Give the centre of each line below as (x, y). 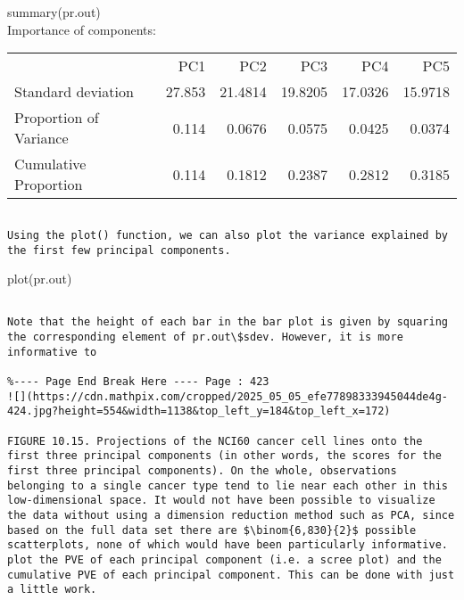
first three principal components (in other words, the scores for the (224, 456)
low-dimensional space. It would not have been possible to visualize (221, 501)
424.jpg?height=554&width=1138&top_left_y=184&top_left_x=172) (199, 411)
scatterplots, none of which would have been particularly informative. (228, 545)
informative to (52, 352)
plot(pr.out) (40, 279)
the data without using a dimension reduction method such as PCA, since (231, 515)
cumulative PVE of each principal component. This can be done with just (231, 575)
